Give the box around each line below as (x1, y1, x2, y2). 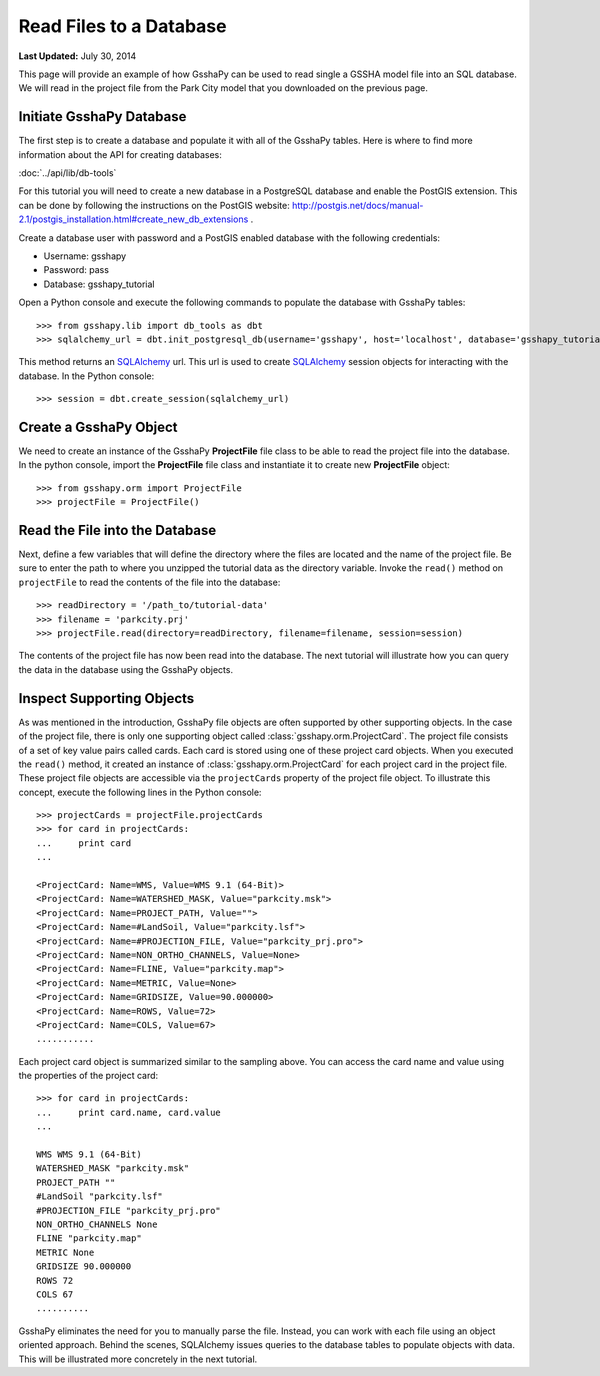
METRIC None (36, 1246, 95, 1258)
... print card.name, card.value (36, 1106, 222, 1118)
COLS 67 (36, 1288, 74, 1300)
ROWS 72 (36, 1275, 74, 1286)
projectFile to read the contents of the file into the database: (18, 576, 281, 588)
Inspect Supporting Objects (18, 690, 195, 707)
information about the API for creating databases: (18, 148, 222, 160)
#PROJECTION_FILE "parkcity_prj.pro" (36, 1205, 222, 1216)
